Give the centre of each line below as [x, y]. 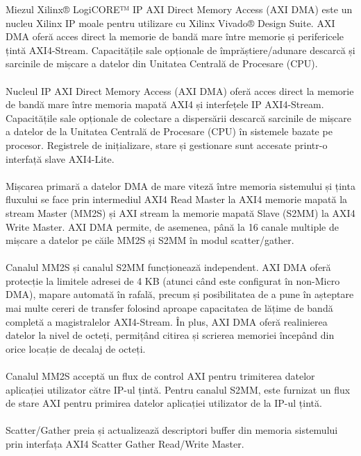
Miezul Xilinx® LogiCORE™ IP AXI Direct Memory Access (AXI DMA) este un [179, 9]
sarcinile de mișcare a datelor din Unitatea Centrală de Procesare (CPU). [162, 63]
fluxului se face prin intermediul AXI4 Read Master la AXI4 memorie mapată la [177, 199]
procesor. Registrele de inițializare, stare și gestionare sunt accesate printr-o [167, 144]
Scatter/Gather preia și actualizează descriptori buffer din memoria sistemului [172, 430]
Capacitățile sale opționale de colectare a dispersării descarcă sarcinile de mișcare [179, 117]
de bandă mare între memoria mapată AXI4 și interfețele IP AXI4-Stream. [165, 104]
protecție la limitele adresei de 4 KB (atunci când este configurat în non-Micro [173, 280]
